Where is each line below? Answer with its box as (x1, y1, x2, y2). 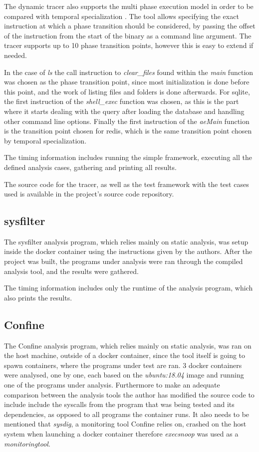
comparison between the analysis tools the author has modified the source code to (4, 389, 255, 399)
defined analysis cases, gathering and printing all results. (4, 161, 177, 172)
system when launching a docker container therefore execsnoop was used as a (4, 428, 239, 438)
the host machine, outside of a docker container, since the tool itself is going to (4, 350, 246, 360)
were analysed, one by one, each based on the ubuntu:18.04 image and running (4, 369, 244, 380)
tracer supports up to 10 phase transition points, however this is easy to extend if (4, 40, 254, 50)
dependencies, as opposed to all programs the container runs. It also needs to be (4, 408, 250, 419)
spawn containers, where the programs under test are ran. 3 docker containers (4, 359, 242, 370)
